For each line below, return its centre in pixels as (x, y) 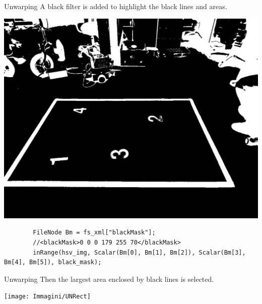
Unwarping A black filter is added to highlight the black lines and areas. (116, 6)
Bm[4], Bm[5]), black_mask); (53, 262)
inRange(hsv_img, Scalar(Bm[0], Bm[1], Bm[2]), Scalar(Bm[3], (139, 252)
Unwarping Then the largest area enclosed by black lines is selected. (109, 279)
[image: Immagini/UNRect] (47, 297)
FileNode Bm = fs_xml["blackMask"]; (94, 233)
